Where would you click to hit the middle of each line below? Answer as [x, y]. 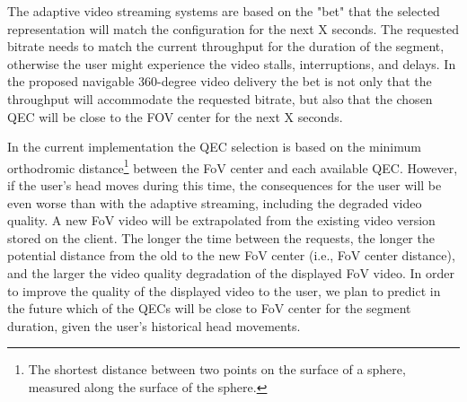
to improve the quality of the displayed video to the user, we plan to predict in [224, 290]
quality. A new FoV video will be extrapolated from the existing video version [221, 220]
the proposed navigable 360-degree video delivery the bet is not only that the [220, 81]
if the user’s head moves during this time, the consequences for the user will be [225, 185]
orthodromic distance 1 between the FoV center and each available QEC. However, [233, 166]
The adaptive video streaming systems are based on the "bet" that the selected [224, 11]
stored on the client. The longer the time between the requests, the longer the [221, 237]
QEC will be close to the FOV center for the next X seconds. [175, 116]
